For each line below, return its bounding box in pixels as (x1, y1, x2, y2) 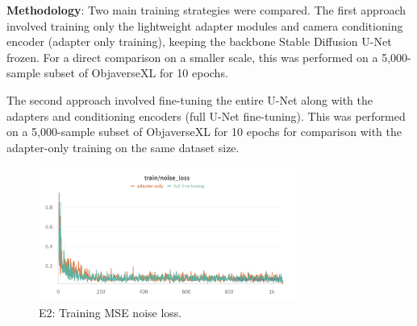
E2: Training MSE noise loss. (39, 303, 182, 320)
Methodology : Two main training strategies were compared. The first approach (6, 2, 406, 18)
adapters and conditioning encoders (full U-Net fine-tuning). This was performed (6, 107, 406, 124)
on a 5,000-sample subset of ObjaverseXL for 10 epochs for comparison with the (6, 123, 402, 140)
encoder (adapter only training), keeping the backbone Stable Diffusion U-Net (6, 33, 392, 50)
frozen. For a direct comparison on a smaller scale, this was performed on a (6, 48, 378, 65)
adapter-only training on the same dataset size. (6, 138, 240, 155)
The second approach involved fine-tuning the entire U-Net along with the (6, 91, 373, 108)
